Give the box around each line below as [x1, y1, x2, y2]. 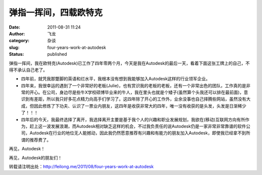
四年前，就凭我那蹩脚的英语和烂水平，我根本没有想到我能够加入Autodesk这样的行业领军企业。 [21, 76, 211, 82]
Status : [9, 51, 24, 57]
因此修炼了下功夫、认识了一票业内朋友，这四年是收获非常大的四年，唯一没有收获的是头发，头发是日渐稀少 [33, 103, 246, 109]
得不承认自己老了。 [9, 67, 48, 73]
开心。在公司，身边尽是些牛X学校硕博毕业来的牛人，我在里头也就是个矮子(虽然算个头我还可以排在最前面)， [29, 90, 244, 95]
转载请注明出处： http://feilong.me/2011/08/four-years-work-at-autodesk [9, 163, 154, 169]
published [47, 51, 67, 57]
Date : [9, 24, 20, 30]
